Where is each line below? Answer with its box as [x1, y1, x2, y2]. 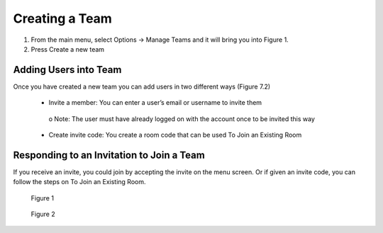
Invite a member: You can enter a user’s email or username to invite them [48, 98, 262, 107]
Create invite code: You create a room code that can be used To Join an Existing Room [48, 131, 302, 140]
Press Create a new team [30, 45, 105, 53]
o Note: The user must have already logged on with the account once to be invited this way [48, 114, 316, 123]
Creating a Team [13, 11, 113, 26]
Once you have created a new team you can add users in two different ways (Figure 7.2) [13, 82, 271, 91]
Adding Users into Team [13, 64, 122, 76]
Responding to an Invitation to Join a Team [13, 149, 205, 161]
